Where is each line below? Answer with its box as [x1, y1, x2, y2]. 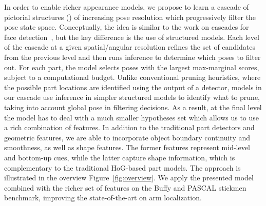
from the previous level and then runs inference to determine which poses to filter [4, 51, 261, 62]
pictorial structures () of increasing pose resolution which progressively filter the [4, 11, 256, 22]
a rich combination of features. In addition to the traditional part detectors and [4, 122, 255, 133]
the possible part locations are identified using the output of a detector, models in [4, 81, 262, 92]
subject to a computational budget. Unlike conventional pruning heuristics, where [4, 72, 261, 83]
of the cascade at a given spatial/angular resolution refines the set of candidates [4, 42, 256, 52]
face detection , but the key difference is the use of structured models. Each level [4, 31, 259, 42]
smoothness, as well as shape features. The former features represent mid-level [4, 142, 250, 153]
